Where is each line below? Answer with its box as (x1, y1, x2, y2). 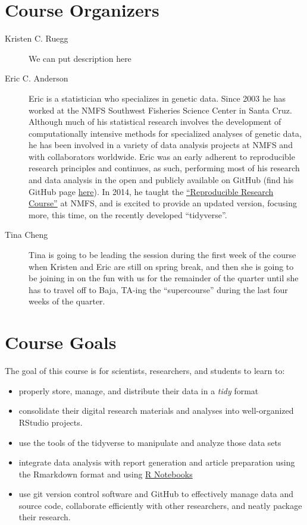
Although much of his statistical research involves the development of (29, 115, 281, 128)
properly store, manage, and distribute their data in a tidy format (18, 384, 259, 397)
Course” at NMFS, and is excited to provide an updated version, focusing (29, 197, 297, 209)
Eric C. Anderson (5, 72, 68, 84)
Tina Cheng (5, 228, 48, 241)
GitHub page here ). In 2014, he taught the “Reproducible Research (29, 185, 274, 197)
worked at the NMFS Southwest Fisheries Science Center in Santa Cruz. (29, 103, 292, 116)
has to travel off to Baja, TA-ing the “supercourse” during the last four (29, 283, 288, 295)
